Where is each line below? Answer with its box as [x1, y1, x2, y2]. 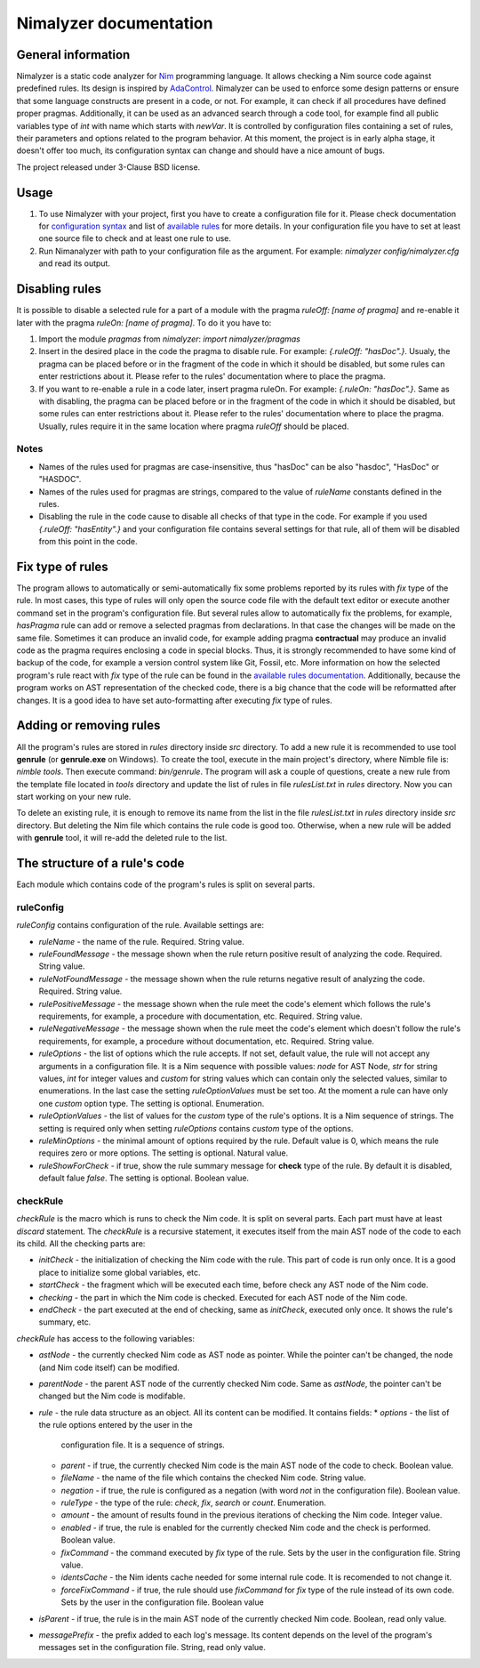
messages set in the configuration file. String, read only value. [38, 1642, 267, 1653]
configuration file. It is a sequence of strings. [60, 1439, 226, 1450]
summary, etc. [38, 1317, 92, 1327]
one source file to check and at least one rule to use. [38, 233, 231, 244]
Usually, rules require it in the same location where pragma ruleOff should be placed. [38, 421, 349, 431]
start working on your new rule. [16, 792, 132, 802]
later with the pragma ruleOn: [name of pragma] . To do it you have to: [16, 317, 272, 328]
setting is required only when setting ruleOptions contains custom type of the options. [38, 1123, 354, 1133]
